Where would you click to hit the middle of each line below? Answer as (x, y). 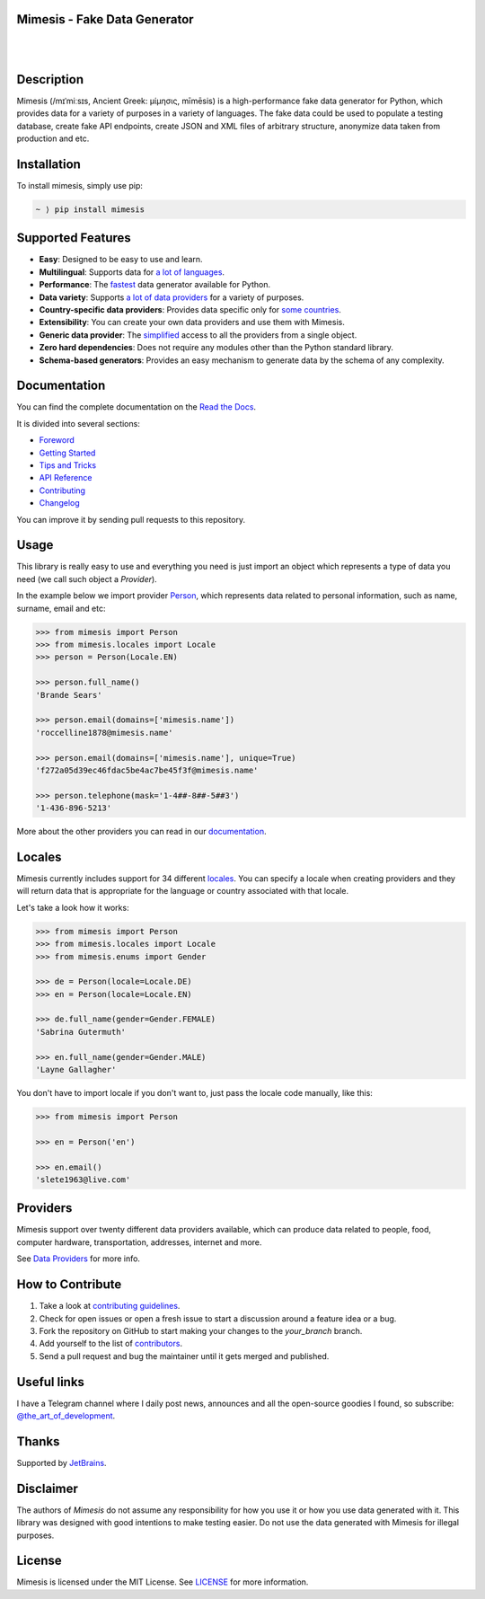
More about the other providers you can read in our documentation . (141, 832)
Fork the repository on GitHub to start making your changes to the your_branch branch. (201, 1330)
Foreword (57, 440)
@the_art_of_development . (66, 1416)
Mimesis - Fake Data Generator (105, 19)
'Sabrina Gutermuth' (80, 1032)
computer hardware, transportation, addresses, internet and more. (139, 1242)
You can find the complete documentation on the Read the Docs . (136, 407)
